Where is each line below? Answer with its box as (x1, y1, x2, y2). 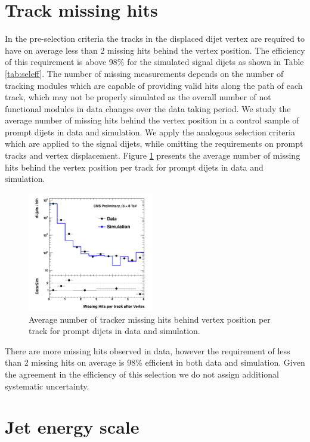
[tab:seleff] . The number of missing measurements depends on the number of (5, 67, 284, 79)
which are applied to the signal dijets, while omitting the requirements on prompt (5, 137, 303, 150)
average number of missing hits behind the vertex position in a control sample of (5, 114, 299, 126)
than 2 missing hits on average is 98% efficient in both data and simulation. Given (5, 356, 305, 369)
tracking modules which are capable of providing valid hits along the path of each (5, 79, 303, 91)
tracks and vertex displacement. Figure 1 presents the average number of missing (5, 149, 300, 162)
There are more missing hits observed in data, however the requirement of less (5, 344, 290, 357)
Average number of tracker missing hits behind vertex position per (29, 313, 271, 325)
